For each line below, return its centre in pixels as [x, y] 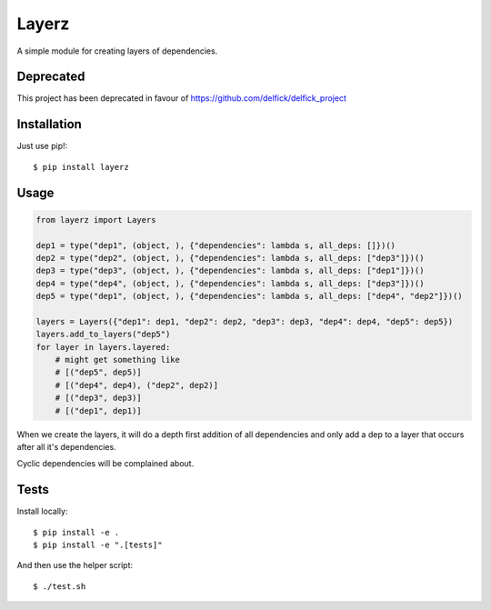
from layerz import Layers [96, 220]
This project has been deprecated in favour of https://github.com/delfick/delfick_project [182, 98]
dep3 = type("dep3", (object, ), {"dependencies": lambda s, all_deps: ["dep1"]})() [230, 271]
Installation [49, 124]
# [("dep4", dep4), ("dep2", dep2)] [136, 385]
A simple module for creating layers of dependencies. [117, 51]
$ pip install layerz [81, 167]
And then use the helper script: [75, 565]
